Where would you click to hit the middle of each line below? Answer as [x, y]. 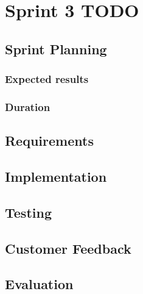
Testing [28, 212]
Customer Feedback [68, 248]
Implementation [56, 177]
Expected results [47, 79]
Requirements [49, 141]
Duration [28, 106]
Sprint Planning [56, 48]
